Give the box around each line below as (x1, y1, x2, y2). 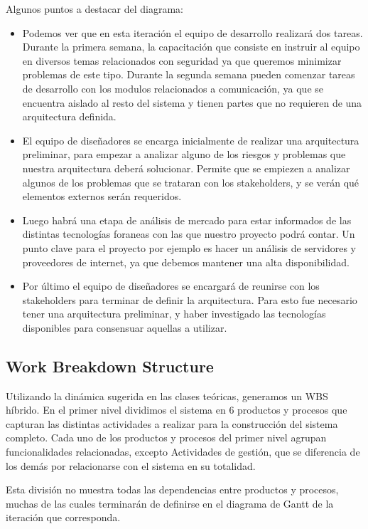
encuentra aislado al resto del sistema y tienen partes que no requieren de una (22, 95, 362, 110)
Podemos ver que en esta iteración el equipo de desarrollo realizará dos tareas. (22, 25, 363, 40)
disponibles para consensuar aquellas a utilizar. (22, 320, 227, 335)
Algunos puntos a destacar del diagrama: (6, 1, 183, 16)
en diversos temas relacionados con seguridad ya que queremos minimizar (22, 53, 342, 68)
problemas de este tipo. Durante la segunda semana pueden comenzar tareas (22, 67, 355, 82)
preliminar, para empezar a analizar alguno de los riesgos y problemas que (22, 147, 346, 162)
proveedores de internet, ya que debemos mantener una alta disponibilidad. (22, 254, 350, 269)
